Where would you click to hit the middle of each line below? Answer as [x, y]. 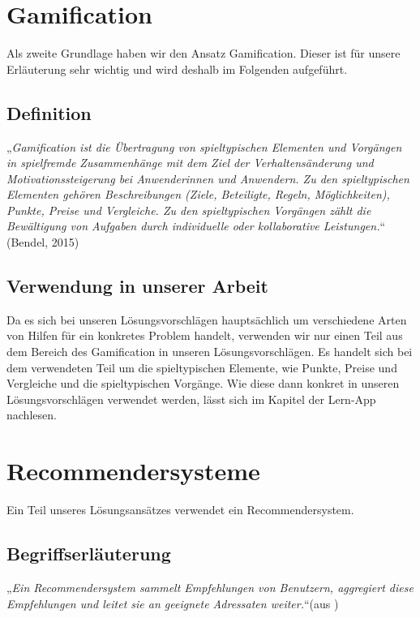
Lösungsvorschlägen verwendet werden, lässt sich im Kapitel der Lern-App [191, 399]
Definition [49, 112]
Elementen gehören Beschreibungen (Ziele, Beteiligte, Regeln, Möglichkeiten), [198, 194]
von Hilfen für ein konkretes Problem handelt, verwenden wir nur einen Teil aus [205, 335]
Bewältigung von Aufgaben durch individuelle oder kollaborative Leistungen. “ [196, 226]
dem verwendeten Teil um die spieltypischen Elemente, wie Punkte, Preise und [202, 367]
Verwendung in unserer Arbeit [137, 286]
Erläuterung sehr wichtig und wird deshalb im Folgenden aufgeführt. [177, 69]
